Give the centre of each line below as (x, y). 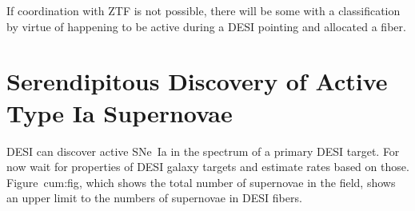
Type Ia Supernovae (120, 112)
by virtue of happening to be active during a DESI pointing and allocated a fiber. (206, 26)
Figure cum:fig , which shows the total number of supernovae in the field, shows (201, 182)
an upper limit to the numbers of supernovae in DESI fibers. (154, 198)
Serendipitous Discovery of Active (197, 81)
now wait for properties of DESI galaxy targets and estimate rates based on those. (208, 167)
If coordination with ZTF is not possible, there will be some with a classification (204, 10)
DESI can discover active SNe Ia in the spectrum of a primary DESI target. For (203, 151)
